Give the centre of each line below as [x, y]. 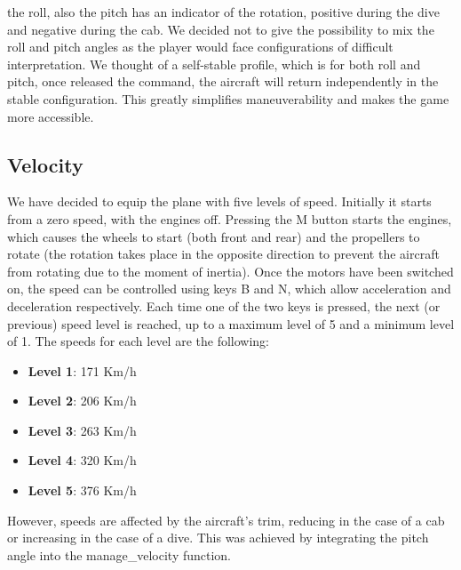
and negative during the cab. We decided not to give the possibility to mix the [221, 29]
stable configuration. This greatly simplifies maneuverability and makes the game [228, 98]
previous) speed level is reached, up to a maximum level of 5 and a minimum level [231, 323]
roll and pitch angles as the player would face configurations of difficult [200, 47]
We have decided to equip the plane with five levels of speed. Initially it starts [219, 201]
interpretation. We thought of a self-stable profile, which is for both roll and [214, 64]
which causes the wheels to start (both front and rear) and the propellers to [214, 236]
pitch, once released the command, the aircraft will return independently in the [223, 81]
